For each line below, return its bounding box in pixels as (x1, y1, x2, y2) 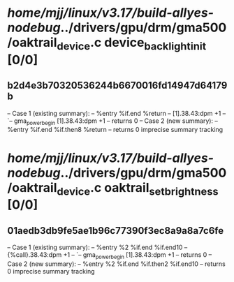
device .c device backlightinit (57, 35, 207, 53)
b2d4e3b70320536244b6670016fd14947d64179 (7, 80, 228, 91)
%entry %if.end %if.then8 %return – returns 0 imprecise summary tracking (7, 126, 224, 134)
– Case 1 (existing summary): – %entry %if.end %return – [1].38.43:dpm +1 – (7, 109, 226, 117)
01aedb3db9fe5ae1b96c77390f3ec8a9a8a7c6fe (7, 225, 224, 237)
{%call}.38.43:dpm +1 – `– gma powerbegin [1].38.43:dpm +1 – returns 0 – (7, 250, 212, 260)
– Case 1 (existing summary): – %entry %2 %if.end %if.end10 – (7, 243, 188, 251)
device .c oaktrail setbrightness (57, 179, 219, 198)
